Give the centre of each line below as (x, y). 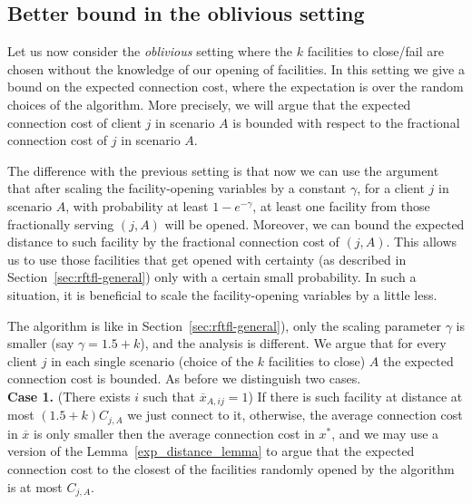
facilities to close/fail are (375, 51)
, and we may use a (385, 433)
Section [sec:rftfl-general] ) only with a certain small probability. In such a (212, 277)
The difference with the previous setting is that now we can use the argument (223, 170)
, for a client (391, 188)
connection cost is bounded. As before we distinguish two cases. (184, 378)
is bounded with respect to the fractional (346, 122)
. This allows (422, 242)
